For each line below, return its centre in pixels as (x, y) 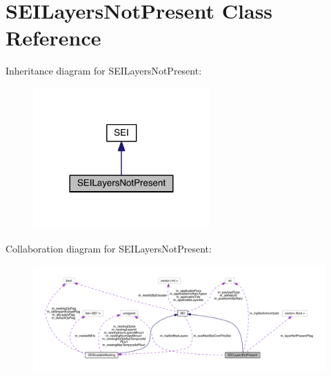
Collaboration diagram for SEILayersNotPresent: (109, 248)
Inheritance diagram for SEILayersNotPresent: (104, 71)
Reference (53, 38)
